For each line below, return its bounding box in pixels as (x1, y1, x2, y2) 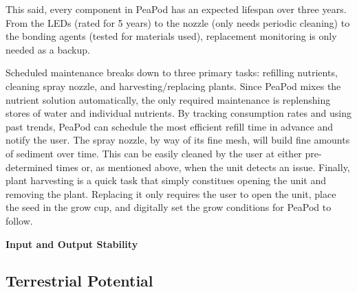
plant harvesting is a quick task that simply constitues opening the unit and (6, 173, 327, 188)
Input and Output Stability (6, 236, 138, 251)
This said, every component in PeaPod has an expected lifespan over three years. (6, 2, 347, 16)
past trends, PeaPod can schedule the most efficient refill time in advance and (6, 119, 333, 133)
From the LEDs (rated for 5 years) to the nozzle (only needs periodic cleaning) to (6, 15, 350, 30)
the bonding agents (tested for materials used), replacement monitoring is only (6, 29, 337, 43)
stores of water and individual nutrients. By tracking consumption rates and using (6, 106, 351, 120)
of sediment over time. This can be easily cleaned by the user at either (6, 146, 302, 160)
